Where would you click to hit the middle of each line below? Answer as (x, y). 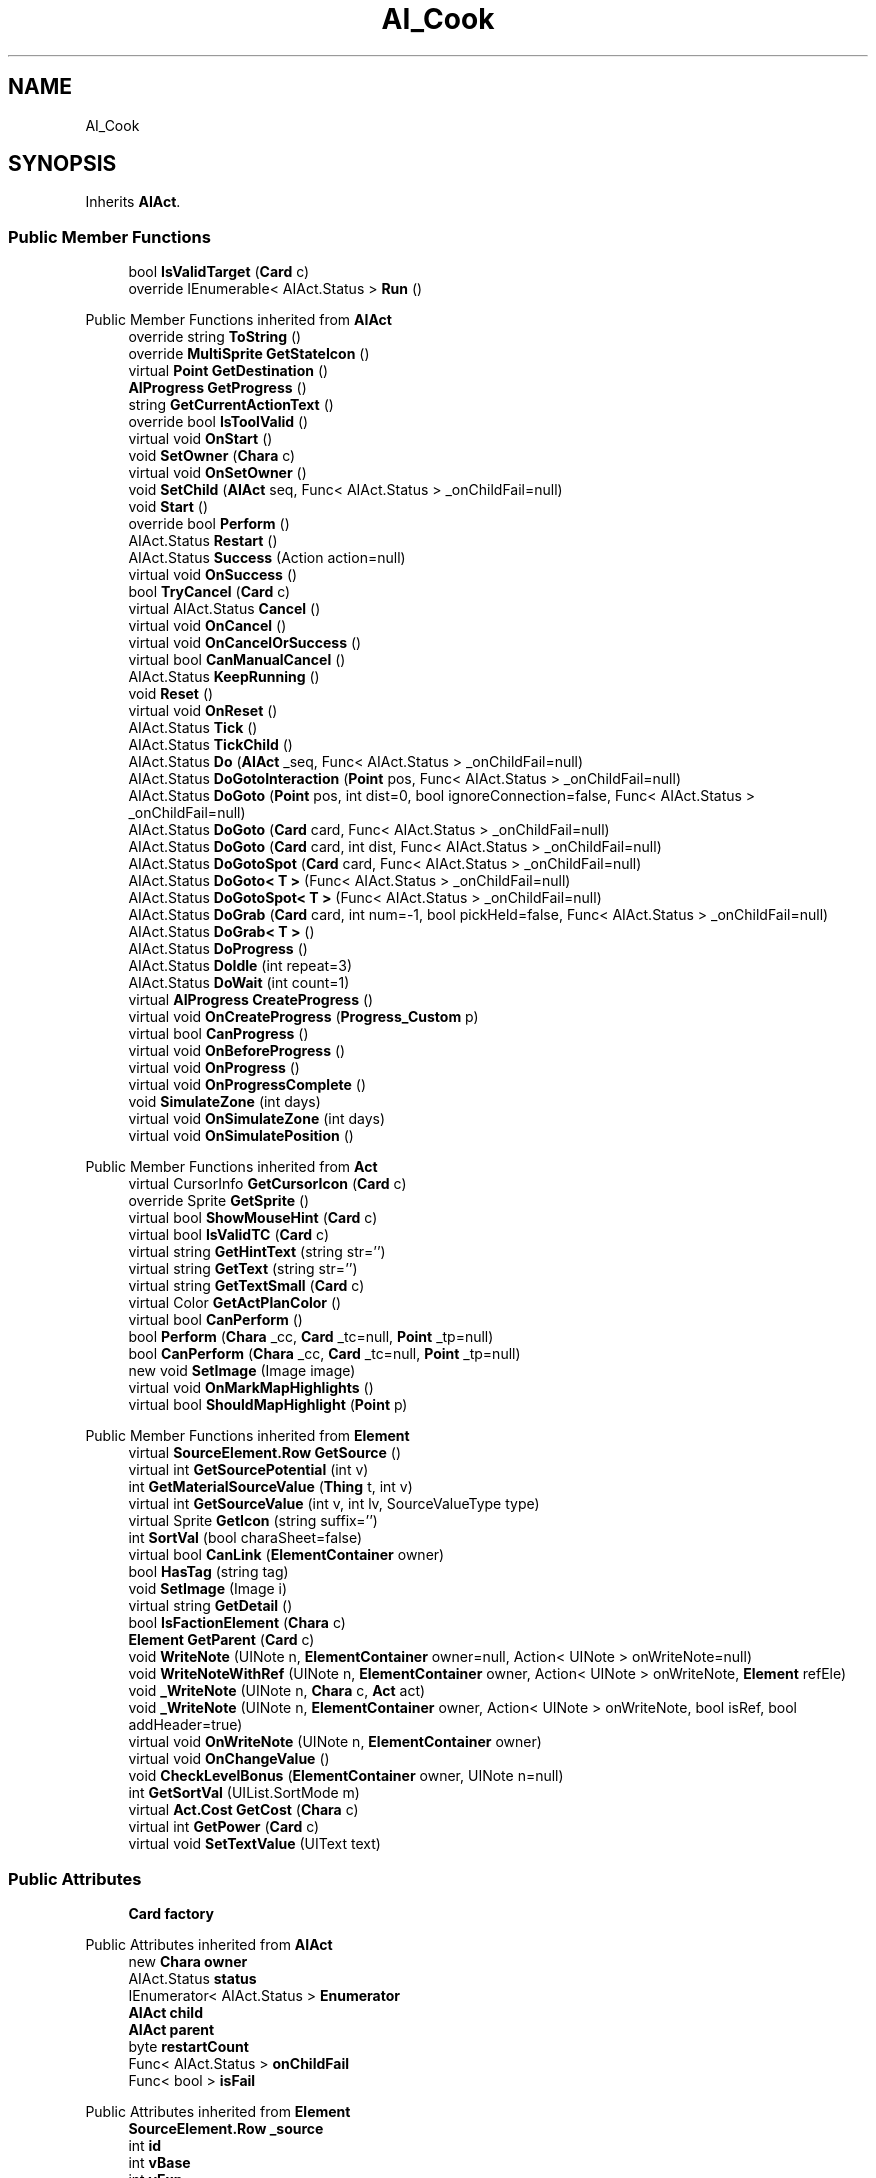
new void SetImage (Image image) (242, 1371)
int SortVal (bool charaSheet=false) (245, 1538)
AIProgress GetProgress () (217, 388)
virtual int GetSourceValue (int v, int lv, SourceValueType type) (334, 1504)
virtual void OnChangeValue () (229, 1759)
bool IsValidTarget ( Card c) (219, 272)
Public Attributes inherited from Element (218, 2111)
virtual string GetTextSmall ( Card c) (246, 1286)
